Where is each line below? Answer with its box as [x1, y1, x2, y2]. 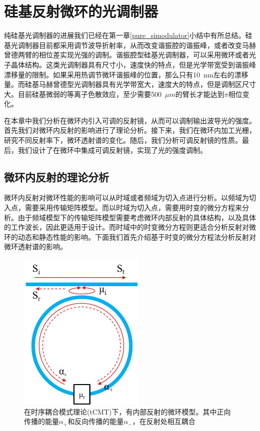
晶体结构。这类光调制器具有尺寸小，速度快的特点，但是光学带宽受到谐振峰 [10, 59, 256, 69]
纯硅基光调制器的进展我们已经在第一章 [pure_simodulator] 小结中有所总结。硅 [4, 30, 252, 40]
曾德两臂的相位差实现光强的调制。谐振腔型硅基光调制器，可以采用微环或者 [4, 49, 249, 60]
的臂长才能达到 [175, 88, 224, 99]
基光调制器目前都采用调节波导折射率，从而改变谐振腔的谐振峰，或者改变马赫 [4, 39, 256, 50]
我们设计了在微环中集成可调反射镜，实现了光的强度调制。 [17, 144, 207, 155]
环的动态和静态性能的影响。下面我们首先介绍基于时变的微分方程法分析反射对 [4, 231, 256, 242]
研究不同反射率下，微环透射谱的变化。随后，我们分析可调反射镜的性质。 [4, 135, 242, 145]
